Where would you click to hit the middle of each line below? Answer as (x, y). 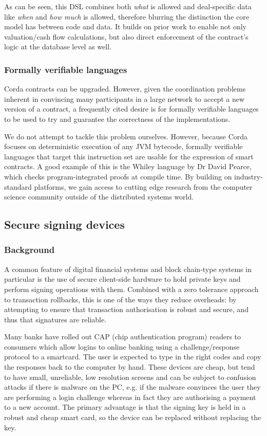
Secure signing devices (64, 224)
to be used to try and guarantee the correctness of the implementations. (117, 119)
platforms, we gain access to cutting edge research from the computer (143, 186)
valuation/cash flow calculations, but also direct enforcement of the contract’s (126, 36)
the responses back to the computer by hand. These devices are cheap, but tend (130, 367)
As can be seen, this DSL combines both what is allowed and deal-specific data (128, 6)
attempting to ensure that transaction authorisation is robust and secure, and (126, 309)
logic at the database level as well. (58, 47)
